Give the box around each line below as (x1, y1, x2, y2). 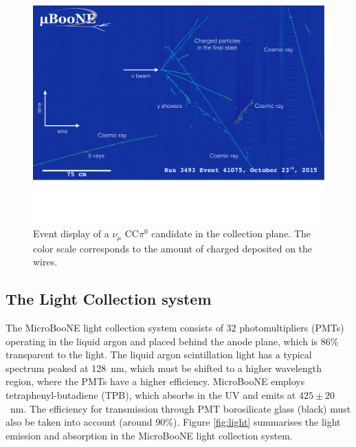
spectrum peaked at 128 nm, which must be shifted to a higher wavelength (5, 360, 322, 375)
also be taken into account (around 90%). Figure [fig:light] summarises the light (5, 415, 341, 429)
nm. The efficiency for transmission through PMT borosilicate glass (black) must (10, 401, 351, 415)
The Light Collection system (5, 288, 212, 309)
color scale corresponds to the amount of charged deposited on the (33, 241, 313, 255)
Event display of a (33, 226, 109, 241)
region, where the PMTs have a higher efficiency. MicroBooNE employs (5, 374, 305, 389)
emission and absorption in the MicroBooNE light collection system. (5, 428, 293, 442)
